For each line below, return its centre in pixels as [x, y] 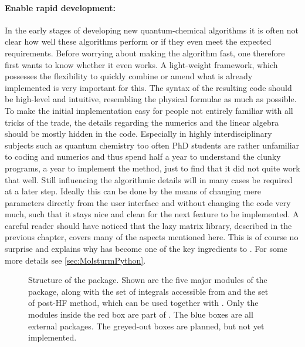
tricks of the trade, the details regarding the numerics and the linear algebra [142, 122]
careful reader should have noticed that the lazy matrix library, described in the [148, 225]
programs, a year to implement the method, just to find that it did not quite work [152, 168]
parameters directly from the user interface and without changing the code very [148, 202]
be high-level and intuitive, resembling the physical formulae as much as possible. [151, 99]
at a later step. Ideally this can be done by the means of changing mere [133, 191]
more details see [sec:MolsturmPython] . [75, 260]
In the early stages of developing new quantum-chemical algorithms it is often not [152, 30]
